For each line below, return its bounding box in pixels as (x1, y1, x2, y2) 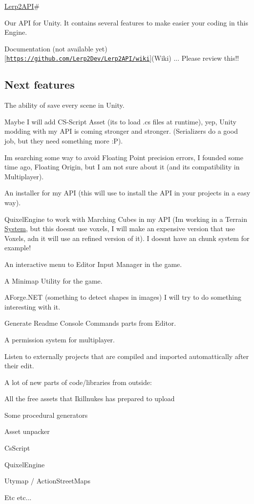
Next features (4, 77, 75, 92)
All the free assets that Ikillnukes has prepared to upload (4, 393, 175, 404)
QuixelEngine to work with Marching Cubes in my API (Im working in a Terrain (4, 214, 247, 224)
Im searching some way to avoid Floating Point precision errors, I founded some (4, 152, 243, 162)
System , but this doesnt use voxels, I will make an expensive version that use (4, 223, 235, 234)
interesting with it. (4, 301, 61, 312)
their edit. (4, 360, 34, 371)
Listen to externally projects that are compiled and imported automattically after (4, 351, 249, 361)
